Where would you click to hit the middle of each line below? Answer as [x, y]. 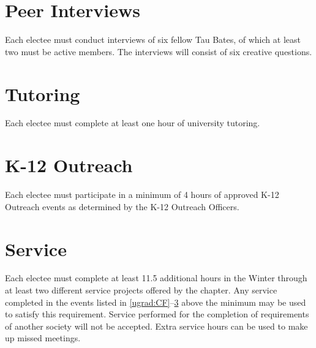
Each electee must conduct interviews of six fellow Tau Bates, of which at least [153, 40]
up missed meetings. [43, 338]
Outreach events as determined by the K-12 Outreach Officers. [122, 206]
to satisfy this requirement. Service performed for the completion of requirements [157, 314]
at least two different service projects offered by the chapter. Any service [141, 290]
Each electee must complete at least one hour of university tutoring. [133, 123]
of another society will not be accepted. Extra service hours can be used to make [156, 326]
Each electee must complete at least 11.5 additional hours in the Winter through [156, 278]
